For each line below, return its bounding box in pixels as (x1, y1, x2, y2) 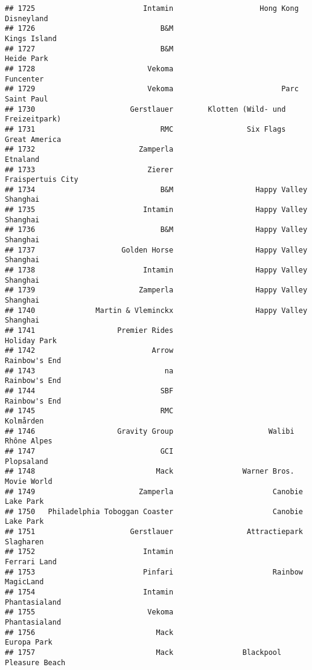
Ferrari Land (5, 558, 57, 567)
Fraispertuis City (5, 175, 78, 184)
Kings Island (5, 34, 57, 43)
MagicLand (5, 578, 44, 587)
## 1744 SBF (5, 386, 174, 395)
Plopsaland (5, 457, 48, 466)
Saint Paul (5, 94, 48, 103)
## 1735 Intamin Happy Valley (5, 205, 308, 214)
